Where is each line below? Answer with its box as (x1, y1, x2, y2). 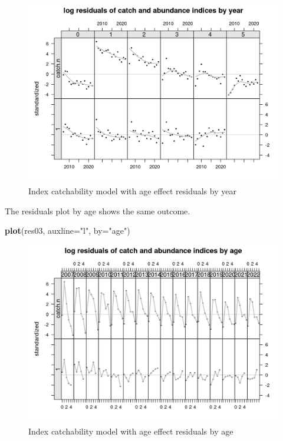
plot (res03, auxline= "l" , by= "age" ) (5, 224, 130, 237)
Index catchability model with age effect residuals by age (28, 425, 233, 437)
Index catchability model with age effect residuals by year (28, 185, 236, 197)
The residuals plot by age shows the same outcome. (5, 204, 190, 217)
